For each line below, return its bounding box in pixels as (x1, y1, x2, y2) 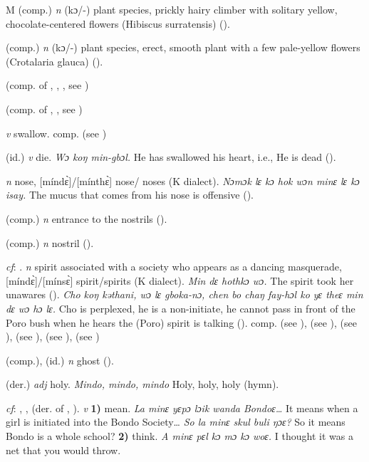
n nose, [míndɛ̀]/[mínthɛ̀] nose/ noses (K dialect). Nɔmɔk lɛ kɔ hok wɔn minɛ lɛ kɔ (6, 173, 360, 188)
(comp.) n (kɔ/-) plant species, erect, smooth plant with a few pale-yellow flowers (6, 40, 360, 55)
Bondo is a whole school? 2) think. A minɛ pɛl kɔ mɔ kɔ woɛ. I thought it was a (6, 429, 353, 443)
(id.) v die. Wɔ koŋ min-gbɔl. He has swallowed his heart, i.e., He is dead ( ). (6, 149, 336, 164)
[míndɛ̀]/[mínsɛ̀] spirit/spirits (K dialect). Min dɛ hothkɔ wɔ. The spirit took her (6, 273, 354, 288)
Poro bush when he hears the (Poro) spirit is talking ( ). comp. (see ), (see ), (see (6, 315, 357, 330)
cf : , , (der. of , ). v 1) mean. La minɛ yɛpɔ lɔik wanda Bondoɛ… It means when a (6, 400, 358, 415)
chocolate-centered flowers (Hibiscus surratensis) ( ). (6, 16, 230, 31)
